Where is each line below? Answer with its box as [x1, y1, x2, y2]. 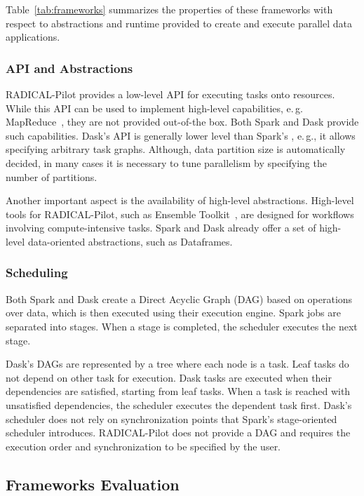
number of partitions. [6, 169, 97, 184]
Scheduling [6, 264, 68, 281]
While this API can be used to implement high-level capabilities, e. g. [6, 100, 303, 115]
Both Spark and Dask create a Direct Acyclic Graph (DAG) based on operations [6, 291, 353, 306]
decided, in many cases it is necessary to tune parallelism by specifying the [6, 155, 327, 170]
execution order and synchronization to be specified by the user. [6, 438, 281, 453]
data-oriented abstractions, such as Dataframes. [27, 234, 233, 248]
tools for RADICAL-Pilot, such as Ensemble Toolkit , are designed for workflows [6, 206, 354, 221]
